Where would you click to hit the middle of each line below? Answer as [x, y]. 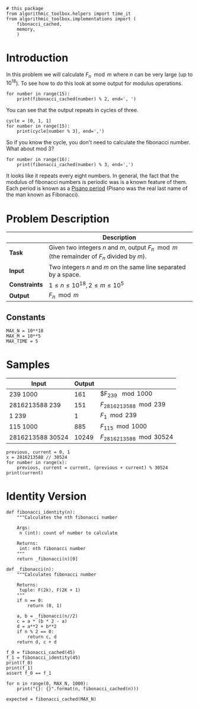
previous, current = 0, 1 [38, 452]
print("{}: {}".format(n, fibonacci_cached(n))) [78, 688]
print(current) [25, 473]
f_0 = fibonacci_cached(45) [41, 652]
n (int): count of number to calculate [68, 533]
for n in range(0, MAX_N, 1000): [47, 683]
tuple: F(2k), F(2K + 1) [50, 590]
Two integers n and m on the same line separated [117, 267]
